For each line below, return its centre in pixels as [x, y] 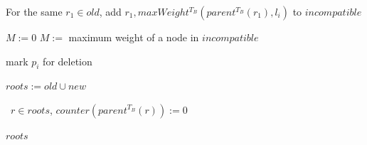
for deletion [68, 61]
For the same [34, 11]
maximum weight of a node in [134, 37]
